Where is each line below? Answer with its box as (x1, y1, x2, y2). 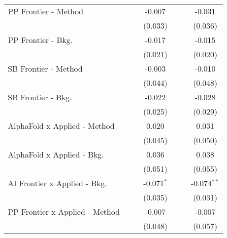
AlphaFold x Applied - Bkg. (8, 149, 104, 160)
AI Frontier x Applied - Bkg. (8, 177, 107, 189)
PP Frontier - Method (8, 5, 84, 17)
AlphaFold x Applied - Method (8, 120, 115, 131)
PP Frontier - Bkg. (8, 34, 73, 45)
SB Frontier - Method (8, 63, 83, 74)
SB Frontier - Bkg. (8, 91, 72, 103)
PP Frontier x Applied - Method (8, 206, 120, 217)
